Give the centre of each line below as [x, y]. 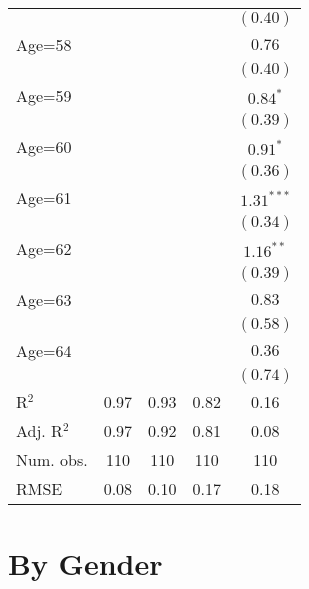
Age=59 [44, 95]
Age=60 [44, 146]
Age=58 [44, 44]
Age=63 [44, 299]
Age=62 [44, 248]
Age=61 [44, 197]
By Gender [85, 563]
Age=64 [44, 350]
